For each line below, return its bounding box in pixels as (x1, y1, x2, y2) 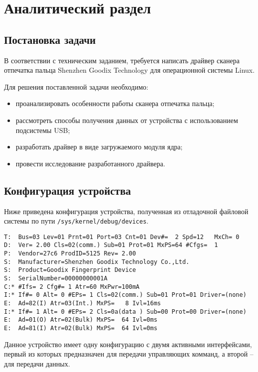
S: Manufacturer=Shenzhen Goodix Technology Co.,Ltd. (4, 258, 190, 265)
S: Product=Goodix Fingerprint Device (4, 266, 136, 274)
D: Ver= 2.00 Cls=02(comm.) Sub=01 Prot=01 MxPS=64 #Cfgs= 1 (4, 242, 218, 249)
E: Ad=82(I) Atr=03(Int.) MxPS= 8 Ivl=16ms (4, 300, 161, 307)
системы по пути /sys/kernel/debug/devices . (4, 216, 148, 226)
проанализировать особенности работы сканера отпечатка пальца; (15, 98, 215, 109)
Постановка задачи (4, 31, 96, 47)
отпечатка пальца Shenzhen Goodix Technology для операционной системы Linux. (4, 65, 255, 75)
